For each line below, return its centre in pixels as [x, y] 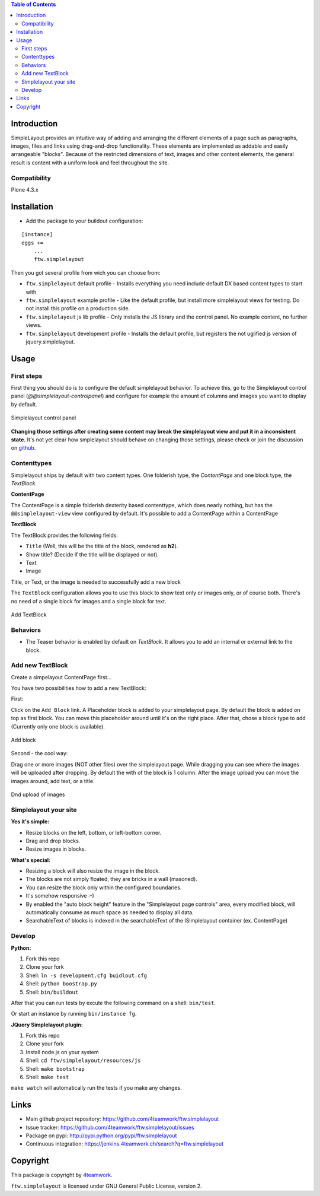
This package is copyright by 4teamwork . [62, 1175]
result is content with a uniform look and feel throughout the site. [90, 163]
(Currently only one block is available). [58, 726]
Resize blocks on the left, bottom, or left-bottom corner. [94, 832]
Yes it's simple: [30, 822]
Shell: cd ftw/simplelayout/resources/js [83, 1060]
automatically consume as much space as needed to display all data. [110, 912]
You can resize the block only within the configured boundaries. [104, 888]
